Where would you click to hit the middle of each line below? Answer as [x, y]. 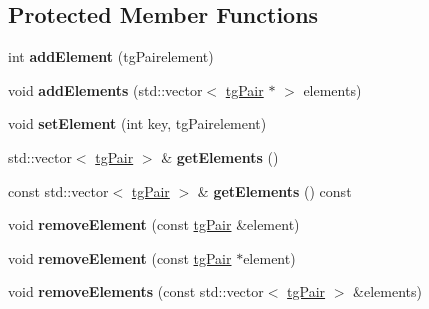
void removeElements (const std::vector [136, 291]
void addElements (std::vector [105, 89]
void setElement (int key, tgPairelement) [137, 123]
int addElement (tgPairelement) [111, 56]
